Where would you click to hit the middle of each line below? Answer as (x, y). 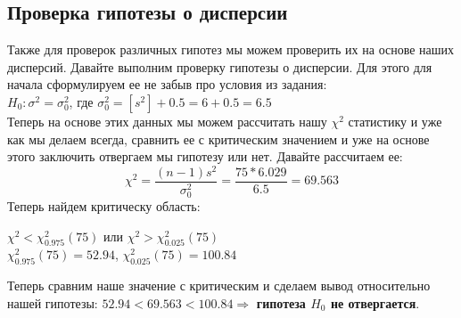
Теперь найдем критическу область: (104, 205)
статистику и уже (395, 121)
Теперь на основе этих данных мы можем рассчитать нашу (167, 121)
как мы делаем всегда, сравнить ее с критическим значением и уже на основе (218, 139)
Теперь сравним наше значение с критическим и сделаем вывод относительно (219, 285)
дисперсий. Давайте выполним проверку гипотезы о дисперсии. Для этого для (220, 66)
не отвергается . (375, 302)
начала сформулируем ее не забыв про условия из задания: (167, 84)
